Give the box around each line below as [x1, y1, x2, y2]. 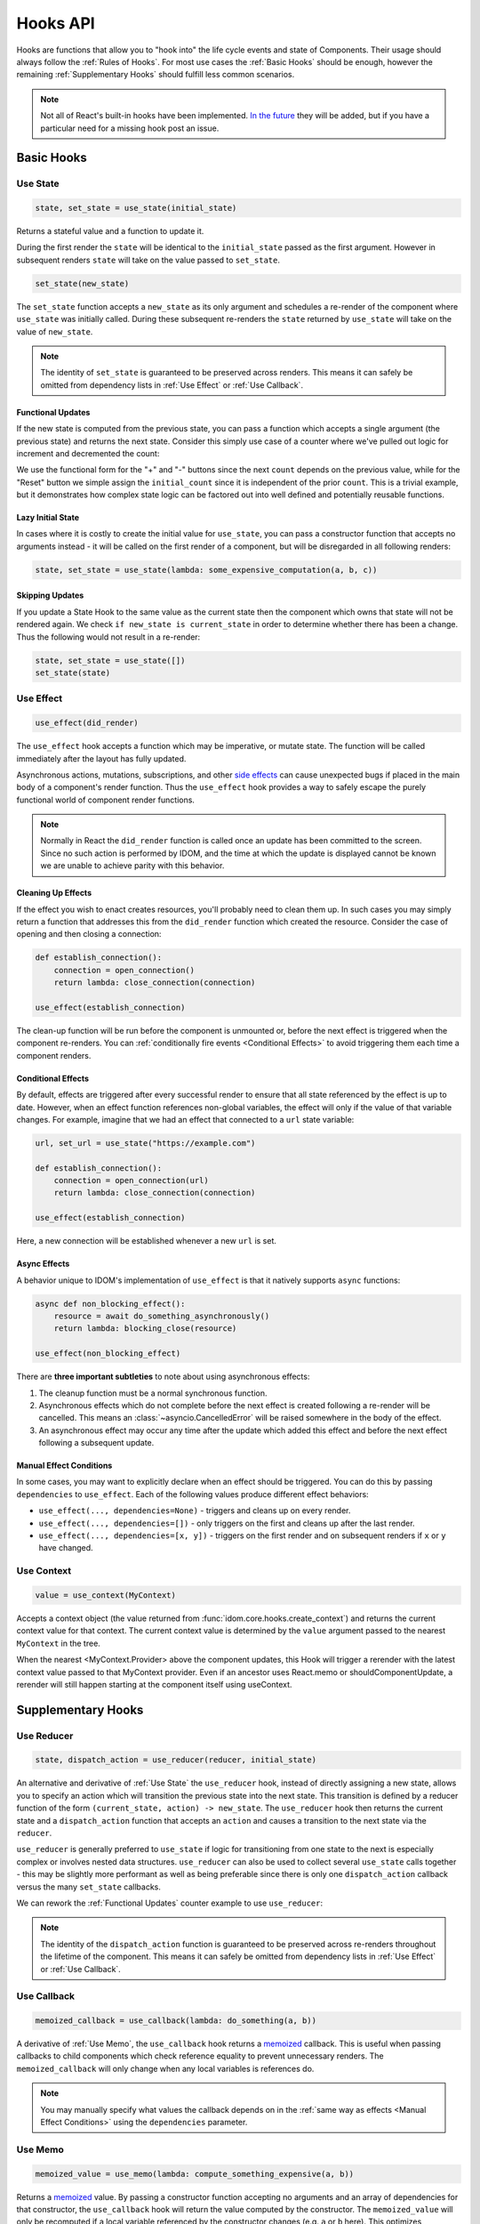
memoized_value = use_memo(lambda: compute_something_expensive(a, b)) [35, 2169, 355, 2179]
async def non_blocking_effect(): [35, 1299, 186, 1309]
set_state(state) [35, 668, 111, 678]
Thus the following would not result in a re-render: [16, 632, 201, 642]
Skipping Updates [16, 590, 84, 600]
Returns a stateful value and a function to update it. [16, 226, 204, 237]
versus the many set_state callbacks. [16, 1882, 162, 1892]
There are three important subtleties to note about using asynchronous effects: [16, 1371, 310, 1382]
